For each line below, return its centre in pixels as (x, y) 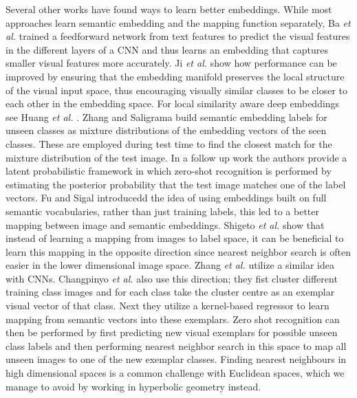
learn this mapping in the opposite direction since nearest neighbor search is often (178, 251)
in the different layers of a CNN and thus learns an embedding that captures (167, 49)
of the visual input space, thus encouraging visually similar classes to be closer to (177, 90)
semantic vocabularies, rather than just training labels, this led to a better (162, 211)
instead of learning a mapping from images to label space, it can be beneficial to (175, 238)
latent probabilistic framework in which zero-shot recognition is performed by (169, 171)
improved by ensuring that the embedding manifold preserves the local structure (175, 76)
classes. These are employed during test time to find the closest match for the (169, 143)
